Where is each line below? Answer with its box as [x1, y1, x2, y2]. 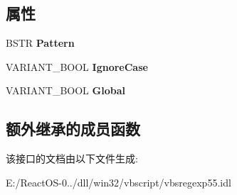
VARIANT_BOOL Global [6, 83, 125, 98]
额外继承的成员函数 [6, 118, 140, 140]
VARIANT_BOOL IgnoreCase [6, 59, 148, 74]
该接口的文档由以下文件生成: [6, 151, 138, 166]
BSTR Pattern [6, 35, 75, 50]
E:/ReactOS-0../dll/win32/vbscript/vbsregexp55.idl [6, 174, 231, 189]
